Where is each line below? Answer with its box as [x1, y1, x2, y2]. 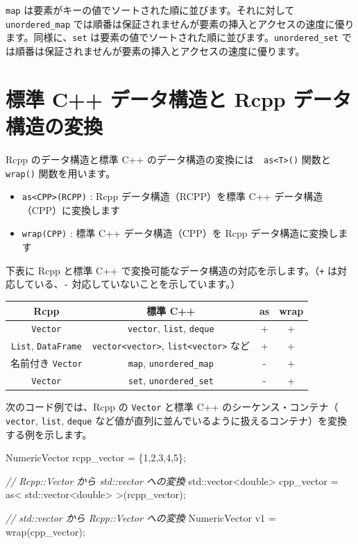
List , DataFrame [10, 338, 82, 353]
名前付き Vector [10, 356, 83, 370]
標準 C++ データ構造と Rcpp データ [6, 84, 352, 113]
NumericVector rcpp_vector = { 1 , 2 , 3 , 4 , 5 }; [6, 450, 187, 465]
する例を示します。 [6, 427, 92, 441]
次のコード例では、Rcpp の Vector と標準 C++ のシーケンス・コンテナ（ [6, 399, 339, 414]
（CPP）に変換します [22, 202, 120, 217]
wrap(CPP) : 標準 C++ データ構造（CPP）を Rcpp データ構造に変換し [22, 226, 339, 240]
